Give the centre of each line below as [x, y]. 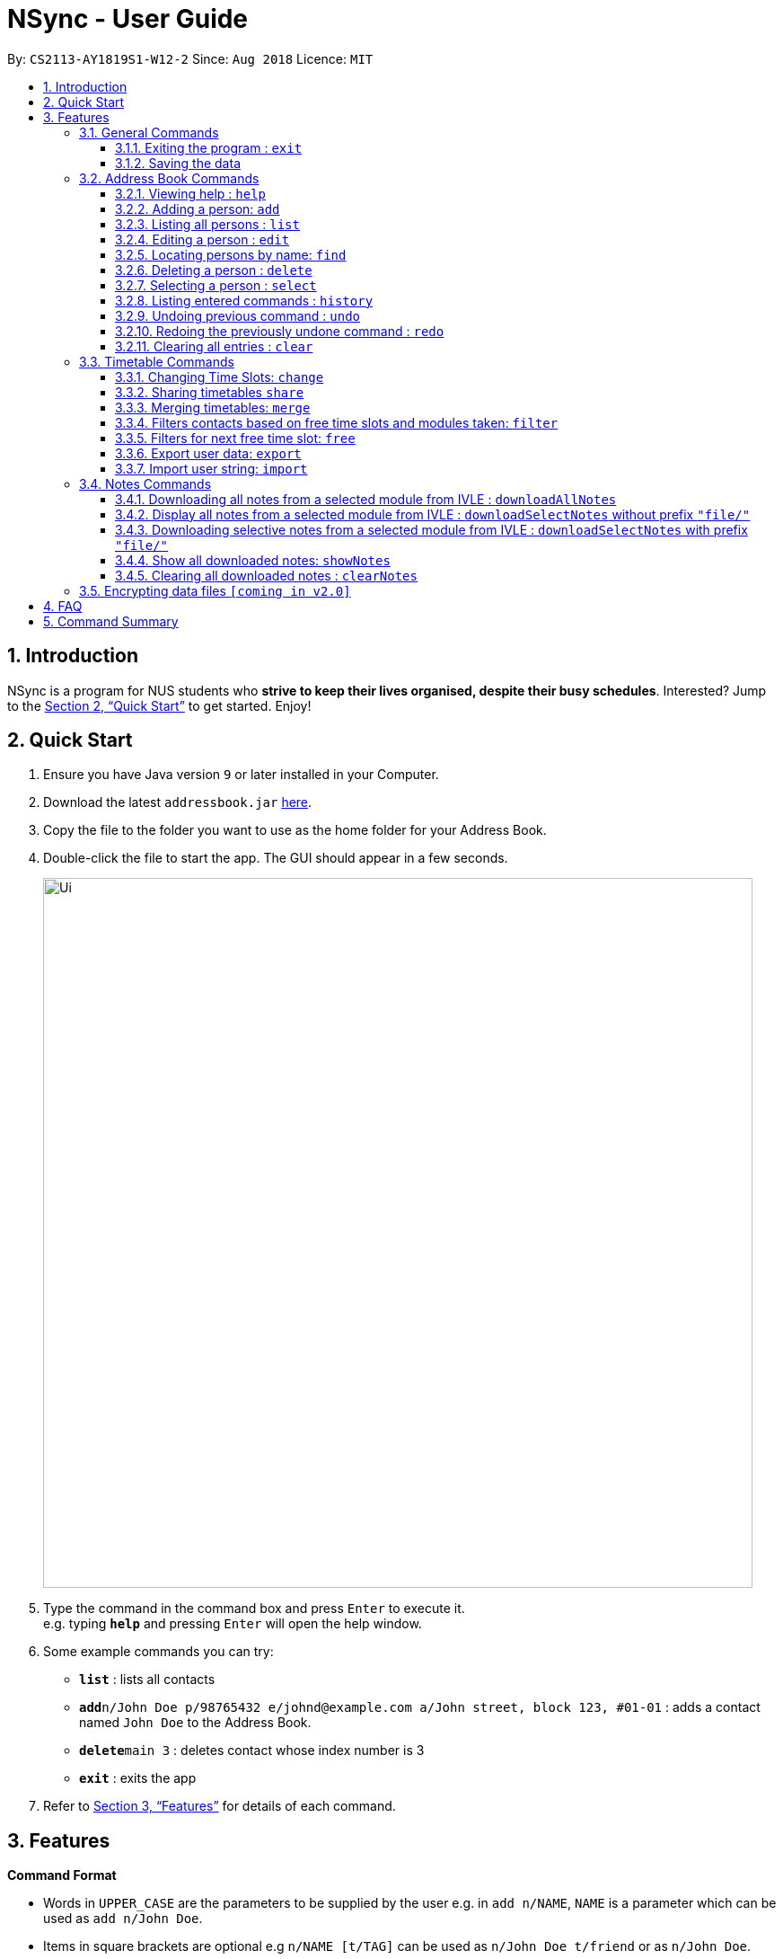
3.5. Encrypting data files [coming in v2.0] [215, 590]
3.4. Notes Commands [145, 483]
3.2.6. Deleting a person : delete [214, 270]
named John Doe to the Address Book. [195, 1723]
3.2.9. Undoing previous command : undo [238, 315]
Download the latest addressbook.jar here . [178, 802]
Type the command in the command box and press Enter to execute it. [254, 1609]
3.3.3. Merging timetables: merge [213, 407]
